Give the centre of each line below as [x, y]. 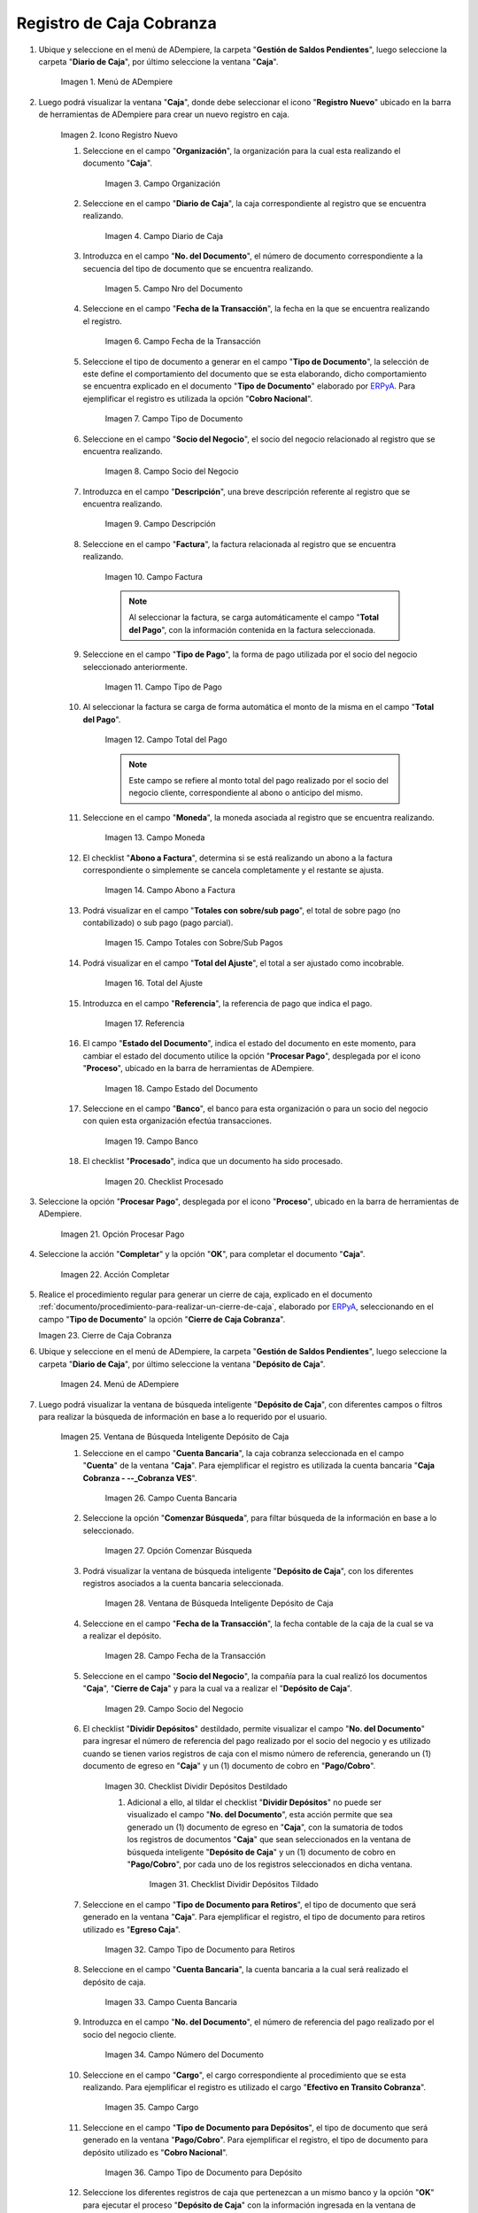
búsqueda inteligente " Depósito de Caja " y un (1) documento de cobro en [261, 1852]
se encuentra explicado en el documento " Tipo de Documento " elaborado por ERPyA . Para [249, 386]
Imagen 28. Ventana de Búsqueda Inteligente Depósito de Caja [219, 1603]
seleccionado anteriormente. [135, 667]
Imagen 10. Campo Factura [154, 576]
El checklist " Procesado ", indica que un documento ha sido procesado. [213, 1161]
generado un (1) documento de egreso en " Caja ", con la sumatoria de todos [265, 1827]
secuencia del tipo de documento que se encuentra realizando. [198, 268]
